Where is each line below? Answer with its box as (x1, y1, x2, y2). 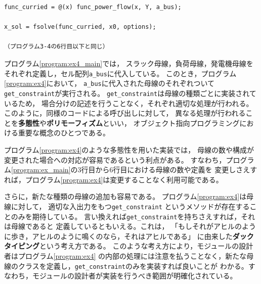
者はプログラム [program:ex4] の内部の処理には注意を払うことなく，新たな (4, 250, 247, 261)
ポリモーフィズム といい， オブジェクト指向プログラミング (47, 117, 240, 128)
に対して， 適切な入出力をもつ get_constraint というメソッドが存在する (11, 201, 250, 211)
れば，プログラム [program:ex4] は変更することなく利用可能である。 (4, 174, 223, 184)
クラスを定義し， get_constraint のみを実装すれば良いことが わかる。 (18, 260, 248, 271)
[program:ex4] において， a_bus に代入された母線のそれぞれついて (4, 78, 215, 88)
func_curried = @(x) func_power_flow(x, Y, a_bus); (4, 4, 182, 11)
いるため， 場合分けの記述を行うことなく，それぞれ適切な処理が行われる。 (4, 98, 253, 108)
